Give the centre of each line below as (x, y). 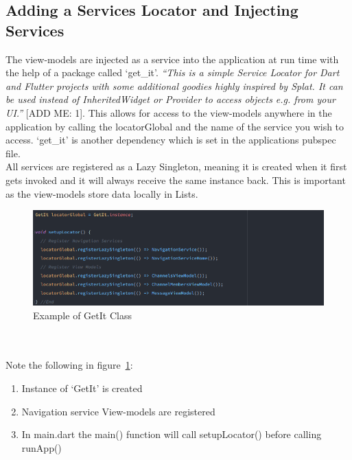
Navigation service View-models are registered (118, 411)
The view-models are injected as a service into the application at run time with (172, 59)
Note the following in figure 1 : (69, 365)
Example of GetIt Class (82, 315)
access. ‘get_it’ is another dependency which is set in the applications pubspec (171, 140)
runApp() (42, 447)
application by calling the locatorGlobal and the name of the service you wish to (175, 126)
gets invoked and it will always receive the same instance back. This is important (176, 180)
